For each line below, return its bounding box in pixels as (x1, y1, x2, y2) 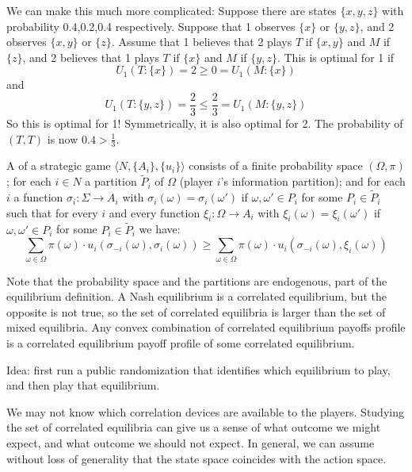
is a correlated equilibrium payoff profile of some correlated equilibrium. (6, 334, 355, 351)
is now (47, 130, 78, 147)
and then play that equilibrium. (6, 377, 160, 393)
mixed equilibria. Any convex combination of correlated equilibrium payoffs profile (6, 319, 406, 336)
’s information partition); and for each (220, 173, 406, 190)
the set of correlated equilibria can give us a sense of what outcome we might (6, 419, 381, 436)
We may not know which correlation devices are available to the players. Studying (6, 403, 404, 420)
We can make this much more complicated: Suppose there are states (6, 2, 337, 18)
